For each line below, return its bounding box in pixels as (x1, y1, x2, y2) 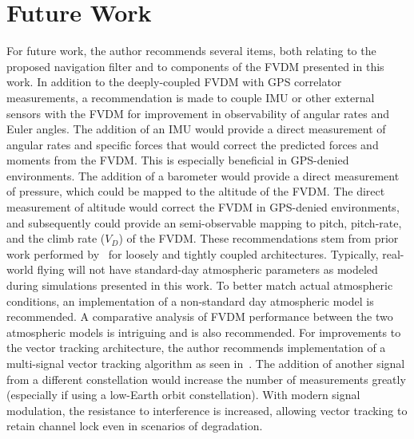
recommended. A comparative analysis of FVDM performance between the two (6, 308, 393, 325)
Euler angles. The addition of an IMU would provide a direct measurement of (6, 121, 386, 137)
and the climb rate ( (6, 230, 105, 247)
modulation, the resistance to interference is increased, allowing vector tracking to (6, 401, 408, 418)
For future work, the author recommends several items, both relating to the (6, 42, 376, 59)
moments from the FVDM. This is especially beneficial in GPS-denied (6, 152, 349, 168)
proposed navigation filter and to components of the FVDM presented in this (6, 57, 384, 74)
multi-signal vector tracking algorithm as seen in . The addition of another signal (6, 355, 405, 371)
